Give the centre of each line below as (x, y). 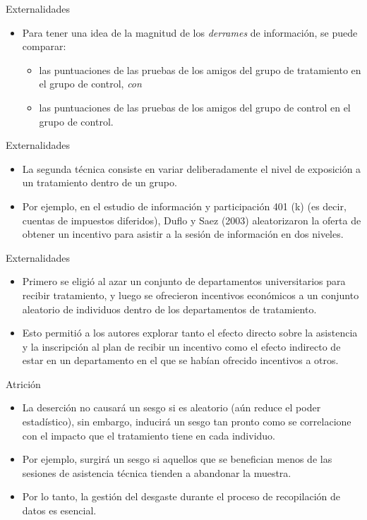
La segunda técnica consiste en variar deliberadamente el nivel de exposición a (192, 168)
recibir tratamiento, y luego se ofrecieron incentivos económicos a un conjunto (191, 295)
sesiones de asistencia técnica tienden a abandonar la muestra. (157, 472)
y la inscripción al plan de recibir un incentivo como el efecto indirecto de (181, 346)
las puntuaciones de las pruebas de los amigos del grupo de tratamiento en (200, 69)
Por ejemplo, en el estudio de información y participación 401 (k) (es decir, (184, 206)
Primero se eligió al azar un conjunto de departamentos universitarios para (184, 281)
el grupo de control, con (90, 84)
